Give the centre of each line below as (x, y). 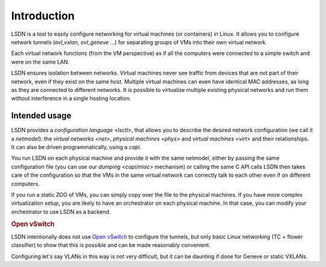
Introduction (43, 16)
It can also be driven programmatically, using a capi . (76, 147)
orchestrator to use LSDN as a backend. (61, 211)
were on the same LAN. (40, 62)
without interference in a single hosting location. (71, 98)
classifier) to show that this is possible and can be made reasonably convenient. (111, 245)
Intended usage (41, 116)
